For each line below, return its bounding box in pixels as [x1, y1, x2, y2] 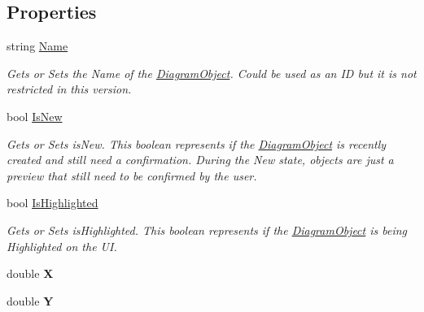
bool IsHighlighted [7, 194, 98, 211]
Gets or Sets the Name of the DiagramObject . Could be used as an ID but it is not [7, 64, 417, 81]
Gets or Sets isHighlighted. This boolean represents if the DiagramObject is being [7, 221, 408, 238]
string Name [7, 37, 68, 54]
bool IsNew [7, 107, 63, 124]
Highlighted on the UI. [7, 237, 117, 254]
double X [7, 265, 54, 282]
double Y [7, 292, 54, 309]
